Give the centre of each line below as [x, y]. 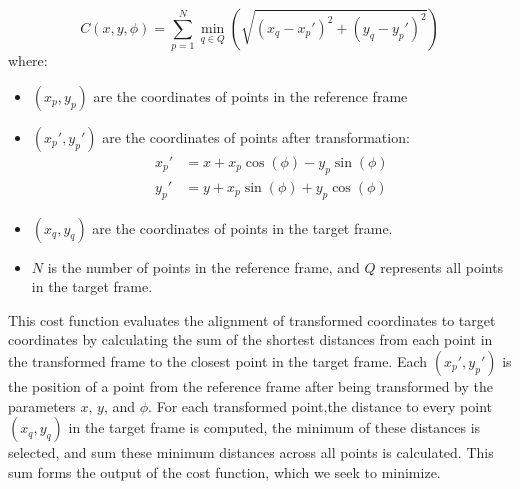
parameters [42, 405]
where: [28, 60]
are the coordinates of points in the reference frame [250, 95]
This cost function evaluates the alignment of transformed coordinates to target [252, 319]
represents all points [442, 266]
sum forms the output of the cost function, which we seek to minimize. [224, 471]
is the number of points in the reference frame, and [203, 266]
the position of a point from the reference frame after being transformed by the [251, 385]
